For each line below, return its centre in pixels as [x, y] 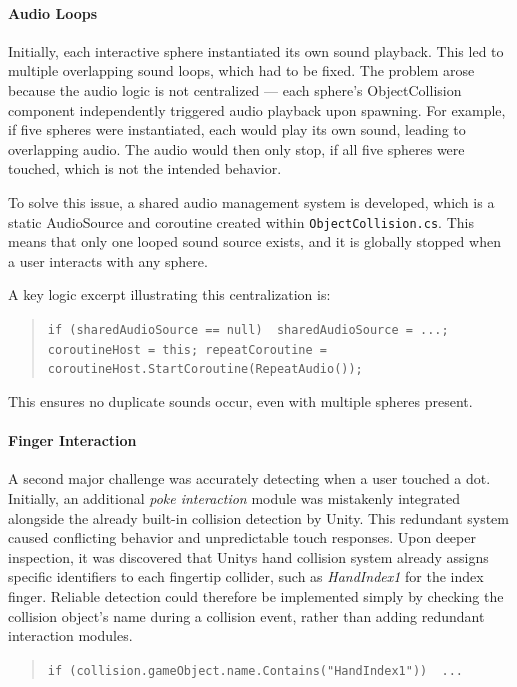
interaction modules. [70, 635]
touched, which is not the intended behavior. [145, 168]
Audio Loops [53, 12]
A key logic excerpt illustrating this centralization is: [169, 294]
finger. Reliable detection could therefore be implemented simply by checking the [256, 595]
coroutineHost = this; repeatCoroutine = [187, 349]
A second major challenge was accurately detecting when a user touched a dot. [249, 478]
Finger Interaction [72, 440]
